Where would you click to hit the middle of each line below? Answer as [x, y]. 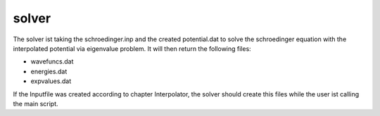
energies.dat [49, 71]
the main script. [36, 103]
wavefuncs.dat [52, 61]
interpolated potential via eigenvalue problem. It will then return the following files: [132, 48]
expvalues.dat [51, 81]
